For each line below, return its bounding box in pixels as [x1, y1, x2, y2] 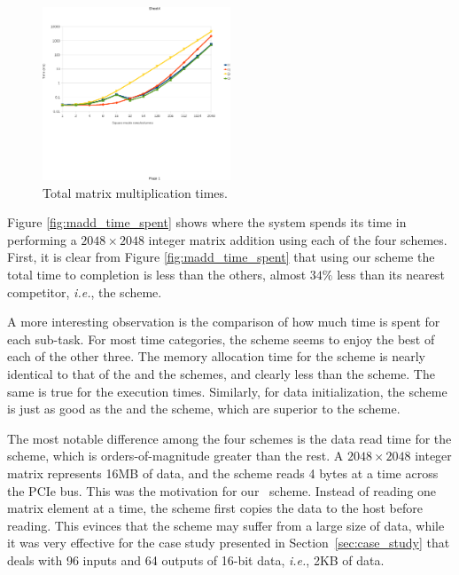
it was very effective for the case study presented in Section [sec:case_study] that [7, 533, 450, 552]
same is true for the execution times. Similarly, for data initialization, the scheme [7, 382, 447, 400]
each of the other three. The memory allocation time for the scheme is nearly [7, 347, 426, 366]
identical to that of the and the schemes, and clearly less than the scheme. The [7, 364, 435, 382]
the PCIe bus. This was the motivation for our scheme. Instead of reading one [7, 481, 437, 500]
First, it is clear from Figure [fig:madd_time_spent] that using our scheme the [7, 248, 435, 266]
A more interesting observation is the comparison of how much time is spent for [7, 312, 440, 331]
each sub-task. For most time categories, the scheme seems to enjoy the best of [7, 329, 435, 348]
